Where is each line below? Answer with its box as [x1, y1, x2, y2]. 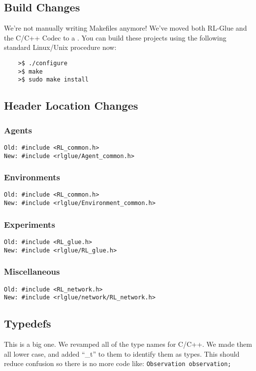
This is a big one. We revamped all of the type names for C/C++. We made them [4, 339, 252, 349]
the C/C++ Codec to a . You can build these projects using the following [4, 32, 226, 42]
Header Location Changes [4, 98, 138, 113]
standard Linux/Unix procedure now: [4, 42, 117, 52]
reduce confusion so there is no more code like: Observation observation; [4, 358, 231, 369]
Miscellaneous [4, 265, 60, 278]
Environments [4, 171, 61, 183]
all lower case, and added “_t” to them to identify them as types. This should [4, 348, 240, 359]
